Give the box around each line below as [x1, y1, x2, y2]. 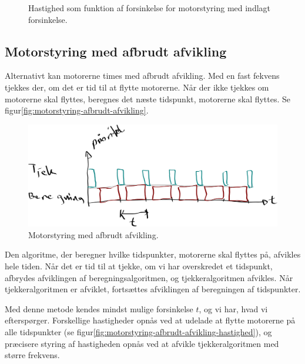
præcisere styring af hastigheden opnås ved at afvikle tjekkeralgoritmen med [5, 337, 279, 349]
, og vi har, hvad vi [199, 302, 268, 315]
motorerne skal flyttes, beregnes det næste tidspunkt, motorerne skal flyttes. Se [5, 92, 291, 105]
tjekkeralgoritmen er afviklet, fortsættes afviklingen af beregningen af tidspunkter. [5, 283, 301, 295]
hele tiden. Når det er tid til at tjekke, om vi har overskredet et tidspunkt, [5, 260, 273, 272]
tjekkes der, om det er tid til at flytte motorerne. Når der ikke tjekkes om [5, 81, 269, 93]
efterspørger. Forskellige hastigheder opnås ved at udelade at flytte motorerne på [5, 314, 296, 326]
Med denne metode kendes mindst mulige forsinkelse [5, 302, 193, 315]
